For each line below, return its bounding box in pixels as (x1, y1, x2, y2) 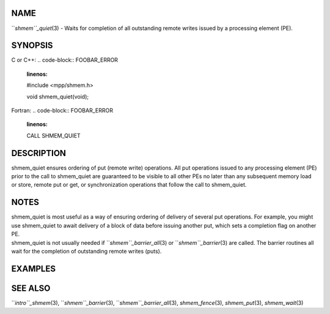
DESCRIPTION (11, 148, 67, 159)
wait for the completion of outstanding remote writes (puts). (11, 247, 162, 255)
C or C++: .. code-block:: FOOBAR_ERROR (11, 56, 119, 64)
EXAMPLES (11, 263, 56, 274)
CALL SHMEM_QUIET (26, 132, 81, 139)
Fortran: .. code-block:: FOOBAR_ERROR (11, 107, 113, 114)
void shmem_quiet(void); (26, 92, 89, 100)
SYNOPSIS (11, 40, 53, 51)
